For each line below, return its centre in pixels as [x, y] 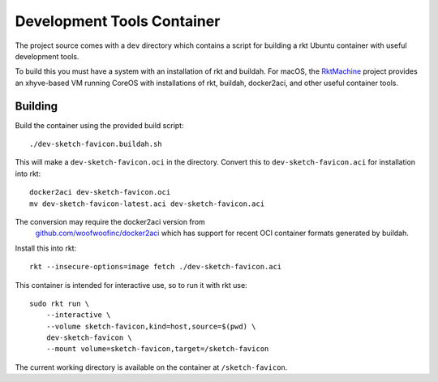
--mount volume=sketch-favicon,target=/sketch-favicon [157, 349]
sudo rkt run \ [60, 303]
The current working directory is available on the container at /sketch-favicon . [151, 367]
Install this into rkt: [46, 248]
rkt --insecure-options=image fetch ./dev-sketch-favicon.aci [156, 267]
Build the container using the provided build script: [99, 125]
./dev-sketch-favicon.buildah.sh [96, 144]
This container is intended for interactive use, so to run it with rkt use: [131, 285]
